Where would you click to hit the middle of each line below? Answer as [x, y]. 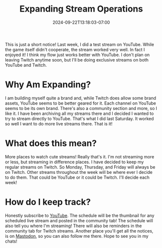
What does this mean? [51, 143]
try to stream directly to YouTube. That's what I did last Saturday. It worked [79, 118]
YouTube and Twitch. [26, 65]
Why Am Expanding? [48, 85]
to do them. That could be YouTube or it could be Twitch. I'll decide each [77, 177]
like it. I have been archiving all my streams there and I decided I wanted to [79, 113]
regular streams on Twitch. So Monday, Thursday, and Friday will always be [80, 167]
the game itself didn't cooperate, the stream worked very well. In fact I [75, 49]
